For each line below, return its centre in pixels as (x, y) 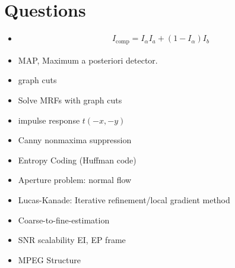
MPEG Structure (50, 259)
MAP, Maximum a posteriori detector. (88, 60)
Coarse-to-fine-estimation (64, 220)
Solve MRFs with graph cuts (70, 100)
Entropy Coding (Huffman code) (77, 160)
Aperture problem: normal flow (75, 180)
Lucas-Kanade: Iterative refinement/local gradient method (124, 200)
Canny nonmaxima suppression (75, 140)
